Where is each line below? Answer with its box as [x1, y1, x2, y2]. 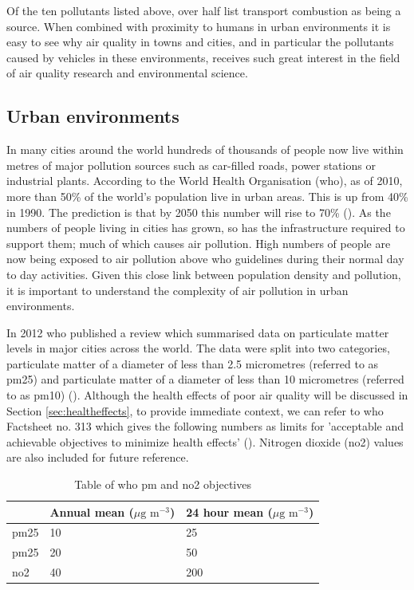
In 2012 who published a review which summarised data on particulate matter [6, 324, 389, 340]
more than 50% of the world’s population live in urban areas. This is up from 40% [6, 187, 408, 204]
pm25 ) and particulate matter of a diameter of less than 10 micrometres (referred [6, 371, 404, 387]
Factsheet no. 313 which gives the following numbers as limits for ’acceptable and [6, 418, 404, 435]
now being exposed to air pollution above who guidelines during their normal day [6, 250, 404, 267]
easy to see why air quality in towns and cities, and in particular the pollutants [6, 33, 394, 50]
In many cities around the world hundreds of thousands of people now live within [6, 141, 404, 158]
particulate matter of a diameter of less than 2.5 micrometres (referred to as [6, 355, 379, 372]
